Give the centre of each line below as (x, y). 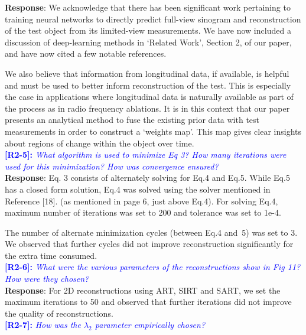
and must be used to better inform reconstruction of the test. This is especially (148, 85)
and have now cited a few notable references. (86, 53)
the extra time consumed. (51, 255)
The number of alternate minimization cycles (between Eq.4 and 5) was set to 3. (151, 232)
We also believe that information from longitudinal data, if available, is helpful (147, 73)
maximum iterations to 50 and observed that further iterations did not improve (148, 302)
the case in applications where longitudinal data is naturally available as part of (149, 97)
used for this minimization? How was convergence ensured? (112, 166)
